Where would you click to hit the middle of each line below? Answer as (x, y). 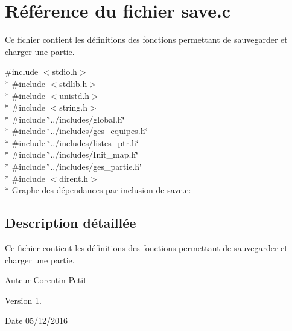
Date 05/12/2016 (36, 320)
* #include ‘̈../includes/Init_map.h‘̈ (72, 154)
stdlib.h (73, 83)
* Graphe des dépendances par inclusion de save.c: (98, 190)
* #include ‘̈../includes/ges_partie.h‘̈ (73, 166)
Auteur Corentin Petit (46, 280)
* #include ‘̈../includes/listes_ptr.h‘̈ (72, 142)
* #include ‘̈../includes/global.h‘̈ (65, 119)
